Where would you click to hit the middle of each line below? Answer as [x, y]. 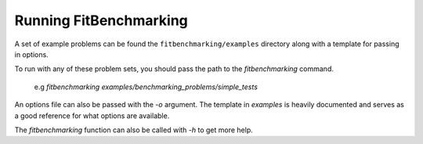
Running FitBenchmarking [101, 20]
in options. [31, 54]
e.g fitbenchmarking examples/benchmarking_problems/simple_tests [146, 87]
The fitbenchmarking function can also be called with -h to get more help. [134, 130]
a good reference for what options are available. [92, 115]
